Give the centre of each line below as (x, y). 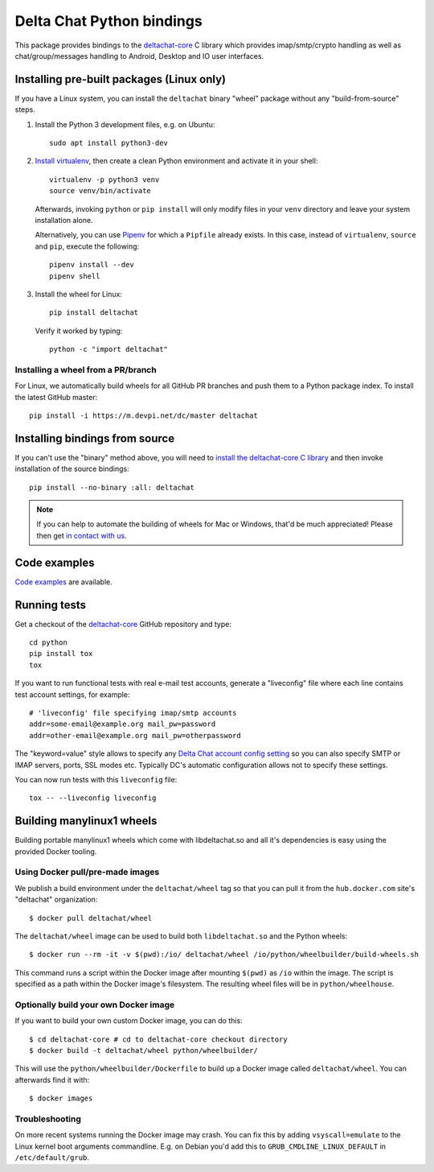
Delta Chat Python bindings (108, 21)
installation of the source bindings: (72, 469)
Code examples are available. (63, 582)
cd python (48, 643)
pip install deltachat (94, 313)
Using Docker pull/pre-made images (87, 872)
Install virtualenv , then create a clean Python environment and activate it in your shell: (176, 161)
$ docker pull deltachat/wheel (91, 918)
